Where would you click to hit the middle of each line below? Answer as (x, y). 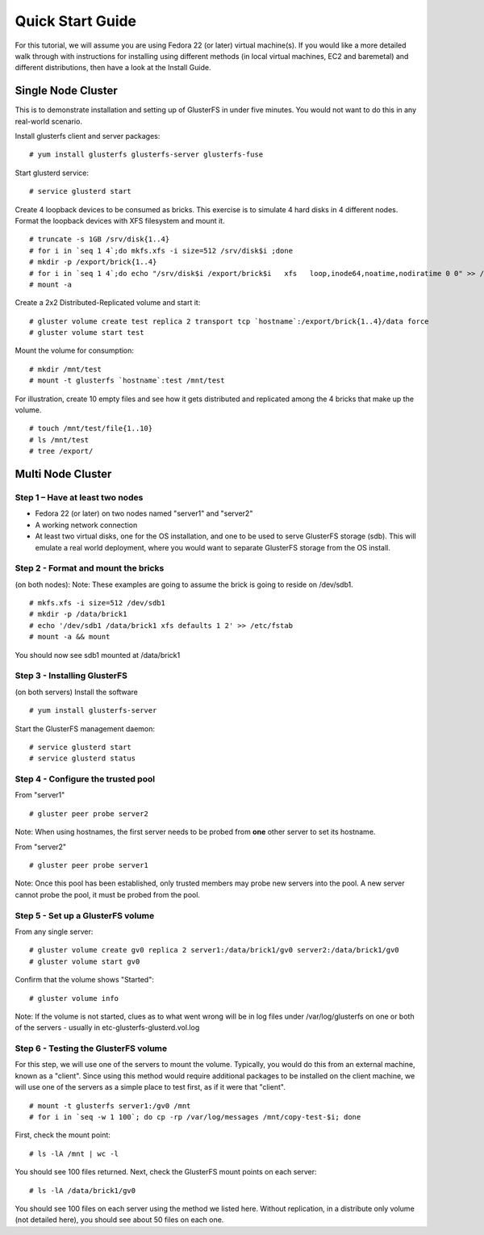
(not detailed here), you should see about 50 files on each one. (119, 1220)
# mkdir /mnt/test (66, 369)
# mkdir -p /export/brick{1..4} (93, 262)
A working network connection (86, 525)
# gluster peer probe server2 (89, 814)
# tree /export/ (61, 451)
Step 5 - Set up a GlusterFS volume (85, 915)
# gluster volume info (74, 998)
